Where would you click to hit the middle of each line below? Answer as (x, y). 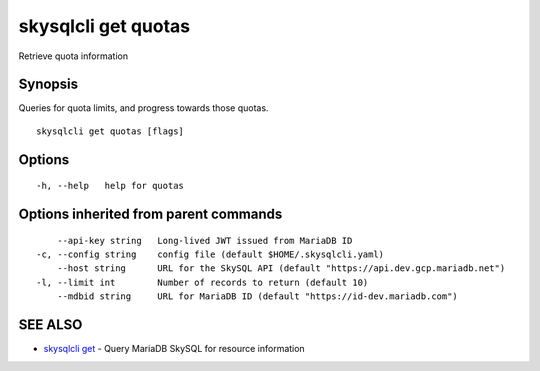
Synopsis (48, 84)
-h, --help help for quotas (110, 186)
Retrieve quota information (73, 56)
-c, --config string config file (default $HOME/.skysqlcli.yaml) (210, 254)
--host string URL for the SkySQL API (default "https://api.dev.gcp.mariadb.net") (281, 268)
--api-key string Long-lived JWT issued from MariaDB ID (204, 240)
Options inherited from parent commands (150, 214)
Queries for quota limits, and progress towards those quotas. (143, 108)
